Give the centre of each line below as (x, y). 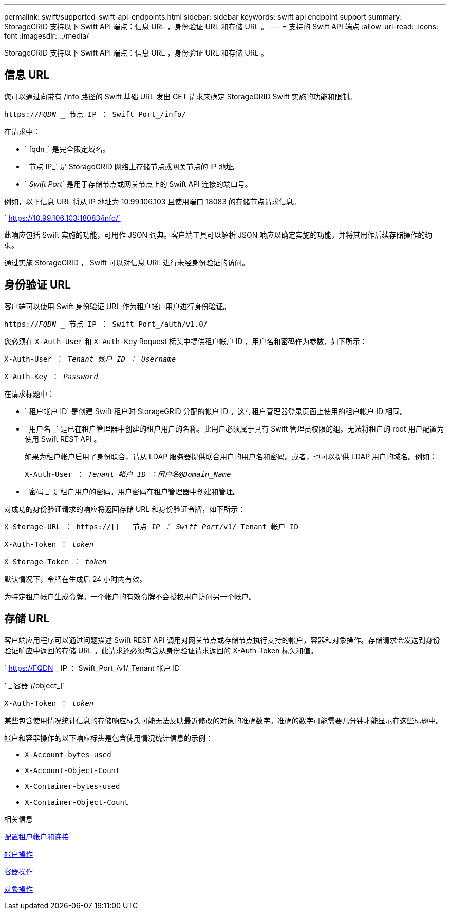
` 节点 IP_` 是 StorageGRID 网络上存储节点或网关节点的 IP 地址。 (133, 166)
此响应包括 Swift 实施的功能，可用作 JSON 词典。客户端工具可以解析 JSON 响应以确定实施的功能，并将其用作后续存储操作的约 (218, 235)
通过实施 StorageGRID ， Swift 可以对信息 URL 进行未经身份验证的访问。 (127, 262)
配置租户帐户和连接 (36, 836)
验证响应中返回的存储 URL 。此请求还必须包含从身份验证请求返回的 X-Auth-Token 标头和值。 (161, 650)
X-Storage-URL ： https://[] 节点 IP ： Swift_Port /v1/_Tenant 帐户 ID (151, 526)
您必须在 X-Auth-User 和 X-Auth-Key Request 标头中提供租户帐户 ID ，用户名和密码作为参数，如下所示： (186, 341)
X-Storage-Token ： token (55, 561)
